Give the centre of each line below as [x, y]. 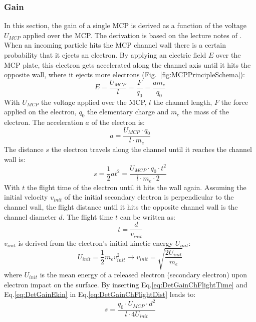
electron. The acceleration [44, 122]
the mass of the [206, 112]
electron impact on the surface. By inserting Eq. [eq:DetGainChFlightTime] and [126, 284]
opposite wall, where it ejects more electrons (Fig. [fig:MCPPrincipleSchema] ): [124, 74]
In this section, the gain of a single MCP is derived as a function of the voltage [125, 25]
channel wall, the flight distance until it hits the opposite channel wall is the [121, 207]
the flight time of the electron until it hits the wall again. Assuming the [137, 187]
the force [234, 102]
